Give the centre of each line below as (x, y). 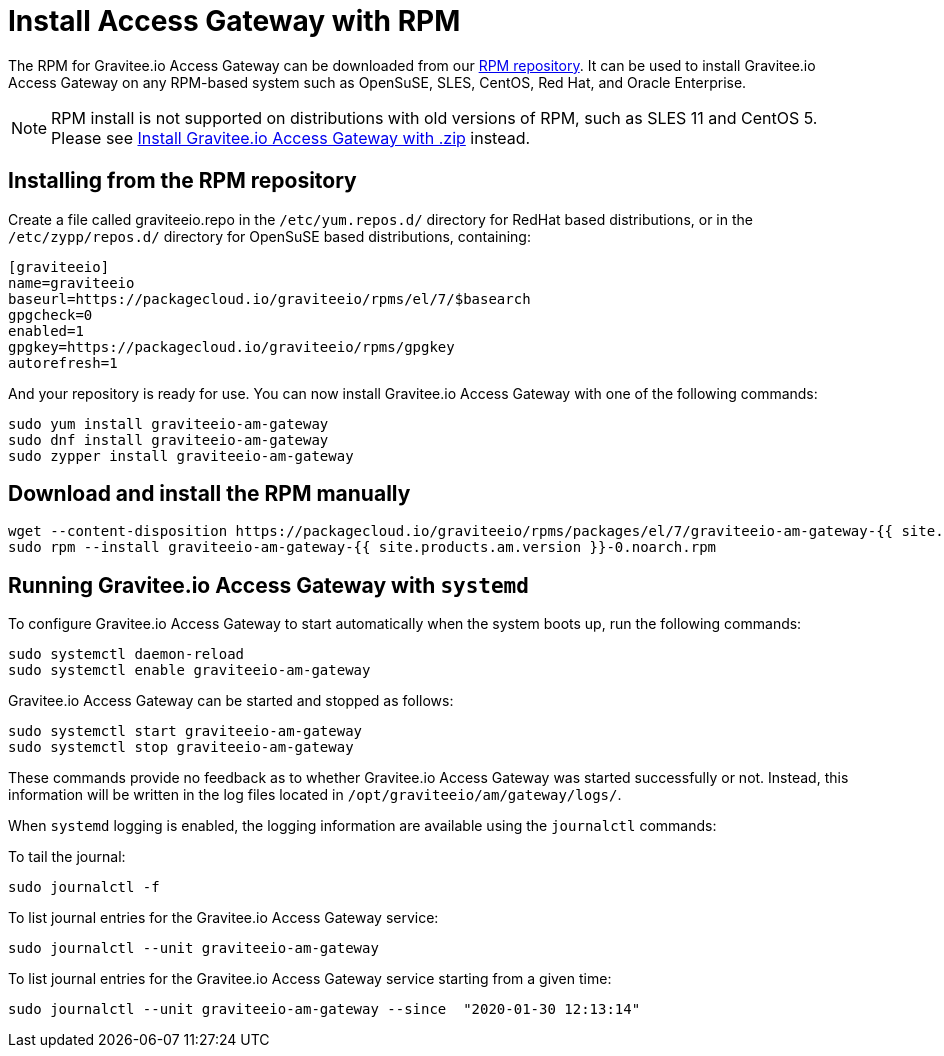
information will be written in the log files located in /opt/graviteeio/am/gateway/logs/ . (315, 795)
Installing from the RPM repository (182, 181)
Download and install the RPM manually (209, 494)
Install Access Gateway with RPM (234, 21)
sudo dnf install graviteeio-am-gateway (168, 439)
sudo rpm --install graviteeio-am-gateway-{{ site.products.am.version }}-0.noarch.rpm (362, 547)
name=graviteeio (71, 282)
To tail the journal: (67, 857)
